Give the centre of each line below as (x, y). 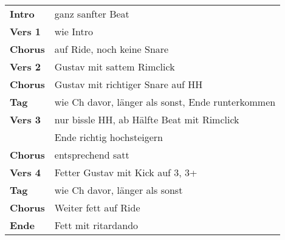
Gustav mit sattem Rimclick (115, 67)
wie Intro (74, 31)
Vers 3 (25, 119)
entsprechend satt (92, 155)
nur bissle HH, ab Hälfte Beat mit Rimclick (147, 119)
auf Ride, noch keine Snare (112, 49)
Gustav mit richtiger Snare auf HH (129, 84)
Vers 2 (25, 67)
